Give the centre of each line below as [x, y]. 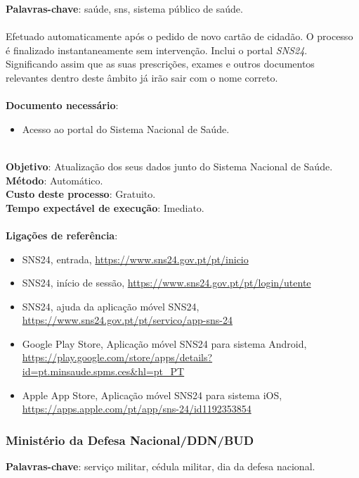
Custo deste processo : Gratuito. [81, 194]
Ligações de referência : [62, 235]
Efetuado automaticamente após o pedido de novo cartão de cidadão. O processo [179, 36]
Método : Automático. [54, 180]
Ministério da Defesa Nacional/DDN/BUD [130, 440]
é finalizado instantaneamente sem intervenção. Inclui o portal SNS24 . [157, 50]
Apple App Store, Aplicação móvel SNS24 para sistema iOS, [152, 395]
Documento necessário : [62, 105]
